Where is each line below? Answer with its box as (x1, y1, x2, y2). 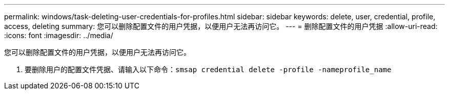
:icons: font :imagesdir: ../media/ (4, 31, 113, 40)
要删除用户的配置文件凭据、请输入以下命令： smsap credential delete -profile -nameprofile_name (25, 65, 392, 74)
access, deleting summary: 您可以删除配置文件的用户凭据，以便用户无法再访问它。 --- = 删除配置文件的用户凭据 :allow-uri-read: (4, 22, 438, 30)
